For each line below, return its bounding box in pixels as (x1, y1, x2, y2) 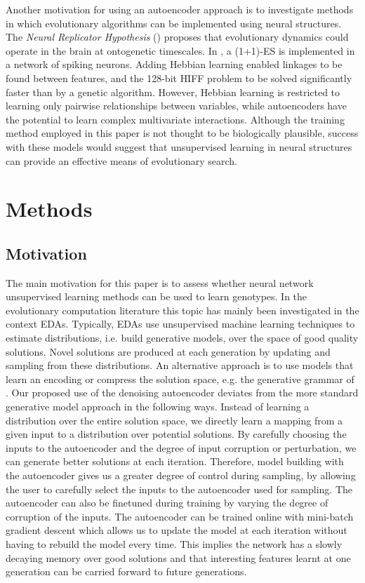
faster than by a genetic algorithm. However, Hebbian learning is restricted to (6, 84, 340, 99)
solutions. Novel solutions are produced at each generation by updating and (6, 344, 331, 358)
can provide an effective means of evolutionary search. (6, 153, 238, 168)
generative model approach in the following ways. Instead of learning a (6, 399, 310, 414)
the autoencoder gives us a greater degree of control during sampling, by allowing (6, 468, 356, 483)
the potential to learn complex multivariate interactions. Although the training (6, 112, 345, 126)
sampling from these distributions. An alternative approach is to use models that (6, 358, 354, 373)
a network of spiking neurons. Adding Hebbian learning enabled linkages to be (6, 57, 343, 72)
